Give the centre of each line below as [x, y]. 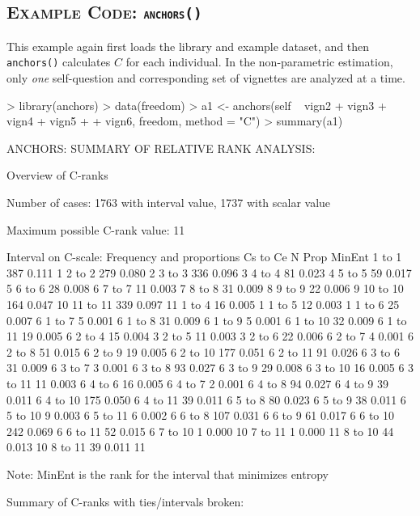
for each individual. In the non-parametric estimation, [259, 62]
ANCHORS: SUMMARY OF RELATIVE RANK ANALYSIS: [161, 148]
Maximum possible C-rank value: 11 [96, 229]
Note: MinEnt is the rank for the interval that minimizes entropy [168, 474]
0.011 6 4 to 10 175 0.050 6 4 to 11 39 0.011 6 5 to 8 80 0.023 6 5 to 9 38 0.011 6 [206, 399]
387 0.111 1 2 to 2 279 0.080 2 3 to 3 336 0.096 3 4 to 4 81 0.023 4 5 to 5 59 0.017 [209, 272]
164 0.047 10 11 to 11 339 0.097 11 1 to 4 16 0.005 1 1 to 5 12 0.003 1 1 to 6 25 [203, 304]
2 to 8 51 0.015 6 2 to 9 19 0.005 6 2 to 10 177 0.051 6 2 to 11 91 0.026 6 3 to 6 [204, 351]
